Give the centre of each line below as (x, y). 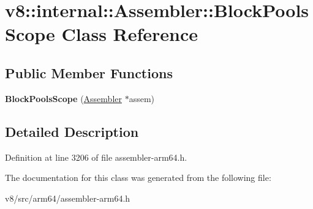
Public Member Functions (89, 72)
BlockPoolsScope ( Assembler (63, 98)
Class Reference (130, 34)
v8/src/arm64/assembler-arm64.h (68, 198)
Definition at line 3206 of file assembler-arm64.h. (96, 157)
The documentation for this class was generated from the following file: (138, 178)
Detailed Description (72, 131)
